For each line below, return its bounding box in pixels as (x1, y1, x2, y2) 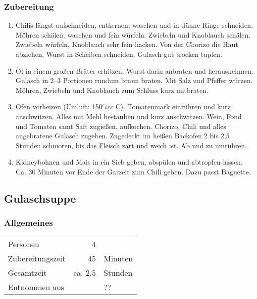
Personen (8, 238, 40, 250)
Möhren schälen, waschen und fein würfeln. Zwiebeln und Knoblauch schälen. (15, 29, 251, 40)
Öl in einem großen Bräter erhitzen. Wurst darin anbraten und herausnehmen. (15, 65, 254, 76)
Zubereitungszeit (8, 252, 66, 264)
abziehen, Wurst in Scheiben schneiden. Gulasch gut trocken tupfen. (15, 49, 222, 59)
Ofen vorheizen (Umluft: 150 (15, 101, 103, 112)
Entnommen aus (8, 281, 64, 293)
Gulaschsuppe (4, 190, 76, 206)
